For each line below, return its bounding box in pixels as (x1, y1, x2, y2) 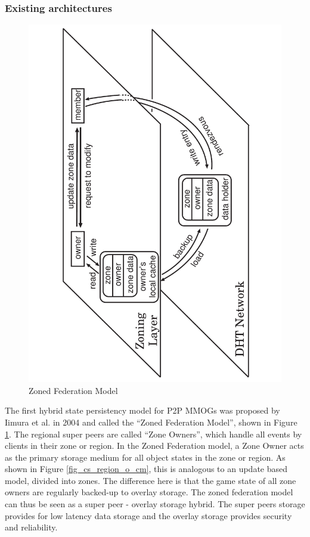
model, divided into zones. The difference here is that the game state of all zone (5, 474, 296, 486)
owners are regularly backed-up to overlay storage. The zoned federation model (5, 486, 293, 498)
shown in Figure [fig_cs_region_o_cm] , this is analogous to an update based (5, 462, 288, 475)
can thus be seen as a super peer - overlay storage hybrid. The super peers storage (5, 498, 305, 510)
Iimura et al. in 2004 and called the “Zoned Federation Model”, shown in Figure (5, 415, 297, 428)
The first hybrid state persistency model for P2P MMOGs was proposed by (5, 404, 280, 417)
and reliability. (5, 521, 58, 533)
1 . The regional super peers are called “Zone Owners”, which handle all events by (5, 427, 302, 440)
